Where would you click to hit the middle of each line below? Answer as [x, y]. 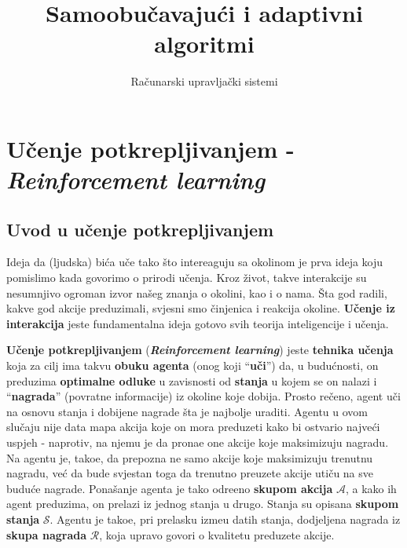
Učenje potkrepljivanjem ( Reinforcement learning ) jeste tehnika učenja [200, 350]
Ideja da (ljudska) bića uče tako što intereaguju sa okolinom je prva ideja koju [195, 262]
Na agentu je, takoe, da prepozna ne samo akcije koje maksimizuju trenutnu [190, 457]
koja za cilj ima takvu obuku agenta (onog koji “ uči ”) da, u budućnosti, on [192, 365]
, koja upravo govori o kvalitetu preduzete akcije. [217, 534]
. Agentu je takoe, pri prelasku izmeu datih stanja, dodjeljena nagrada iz [225, 519]
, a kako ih [371, 488]
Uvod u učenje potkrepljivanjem [140, 229]
